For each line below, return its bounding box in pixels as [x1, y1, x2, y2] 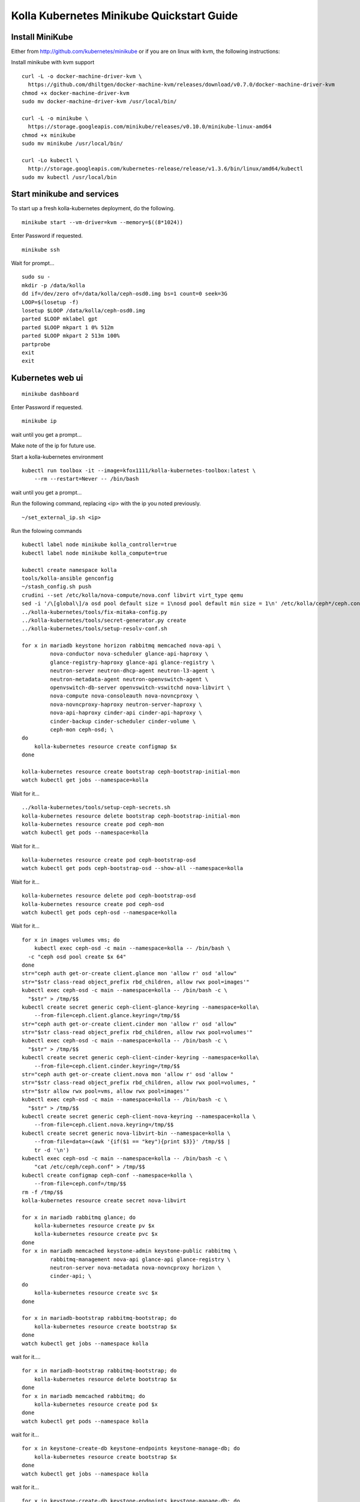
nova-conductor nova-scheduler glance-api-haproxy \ [50, 651, 209, 657]
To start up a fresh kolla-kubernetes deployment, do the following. [11, 205, 175, 212]
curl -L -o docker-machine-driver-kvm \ [22, 73, 142, 79]
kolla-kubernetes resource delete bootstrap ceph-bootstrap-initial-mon [22, 812, 240, 819]
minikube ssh [22, 246, 60, 253]
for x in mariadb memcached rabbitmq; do [22, 1393, 145, 1399]
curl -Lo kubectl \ [22, 157, 79, 163]
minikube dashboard [22, 391, 79, 397]
